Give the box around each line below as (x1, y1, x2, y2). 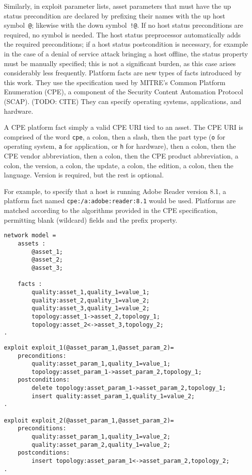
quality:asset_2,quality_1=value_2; (31, 297, 150, 304)
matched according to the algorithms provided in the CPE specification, (4, 205, 218, 215)
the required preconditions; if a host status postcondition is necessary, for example (4, 39, 248, 49)
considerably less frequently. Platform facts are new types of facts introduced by (4, 68, 242, 78)
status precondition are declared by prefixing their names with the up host (4, 10, 225, 20)
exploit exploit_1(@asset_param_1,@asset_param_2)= (4, 344, 174, 351)
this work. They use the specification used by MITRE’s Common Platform (4, 77, 226, 87)
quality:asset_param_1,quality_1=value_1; (31, 360, 171, 368)
